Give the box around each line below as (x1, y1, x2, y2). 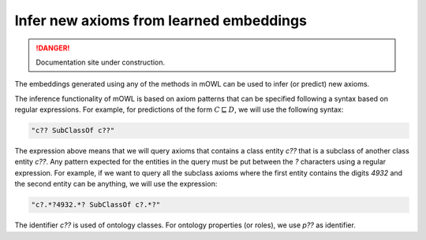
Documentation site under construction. (35, 57, 166, 67)
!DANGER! (35, 43, 70, 53)
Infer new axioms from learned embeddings (14, 12, 308, 29)
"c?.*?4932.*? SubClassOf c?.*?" (31, 201, 161, 209)
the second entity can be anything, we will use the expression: (14, 179, 218, 189)
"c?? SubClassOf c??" (31, 126, 115, 135)
